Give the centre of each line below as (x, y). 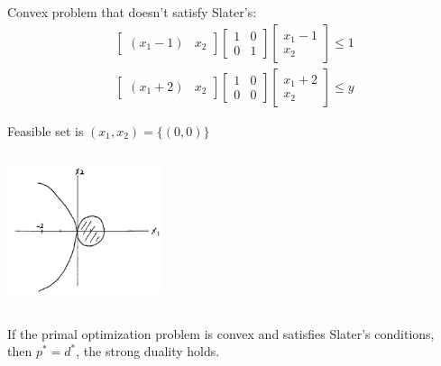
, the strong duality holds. (148, 351)
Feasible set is (46, 130)
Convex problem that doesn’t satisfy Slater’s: (132, 12)
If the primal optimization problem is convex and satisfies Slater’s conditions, (221, 333)
